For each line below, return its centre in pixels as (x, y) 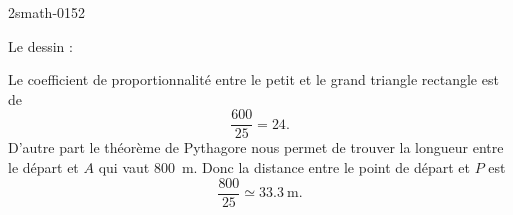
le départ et (43, 167)
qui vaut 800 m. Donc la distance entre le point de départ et (284, 167)
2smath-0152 (47, 12)
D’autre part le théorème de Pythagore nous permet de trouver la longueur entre (256, 147)
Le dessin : (40, 45)
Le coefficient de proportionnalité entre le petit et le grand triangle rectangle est (253, 79)
